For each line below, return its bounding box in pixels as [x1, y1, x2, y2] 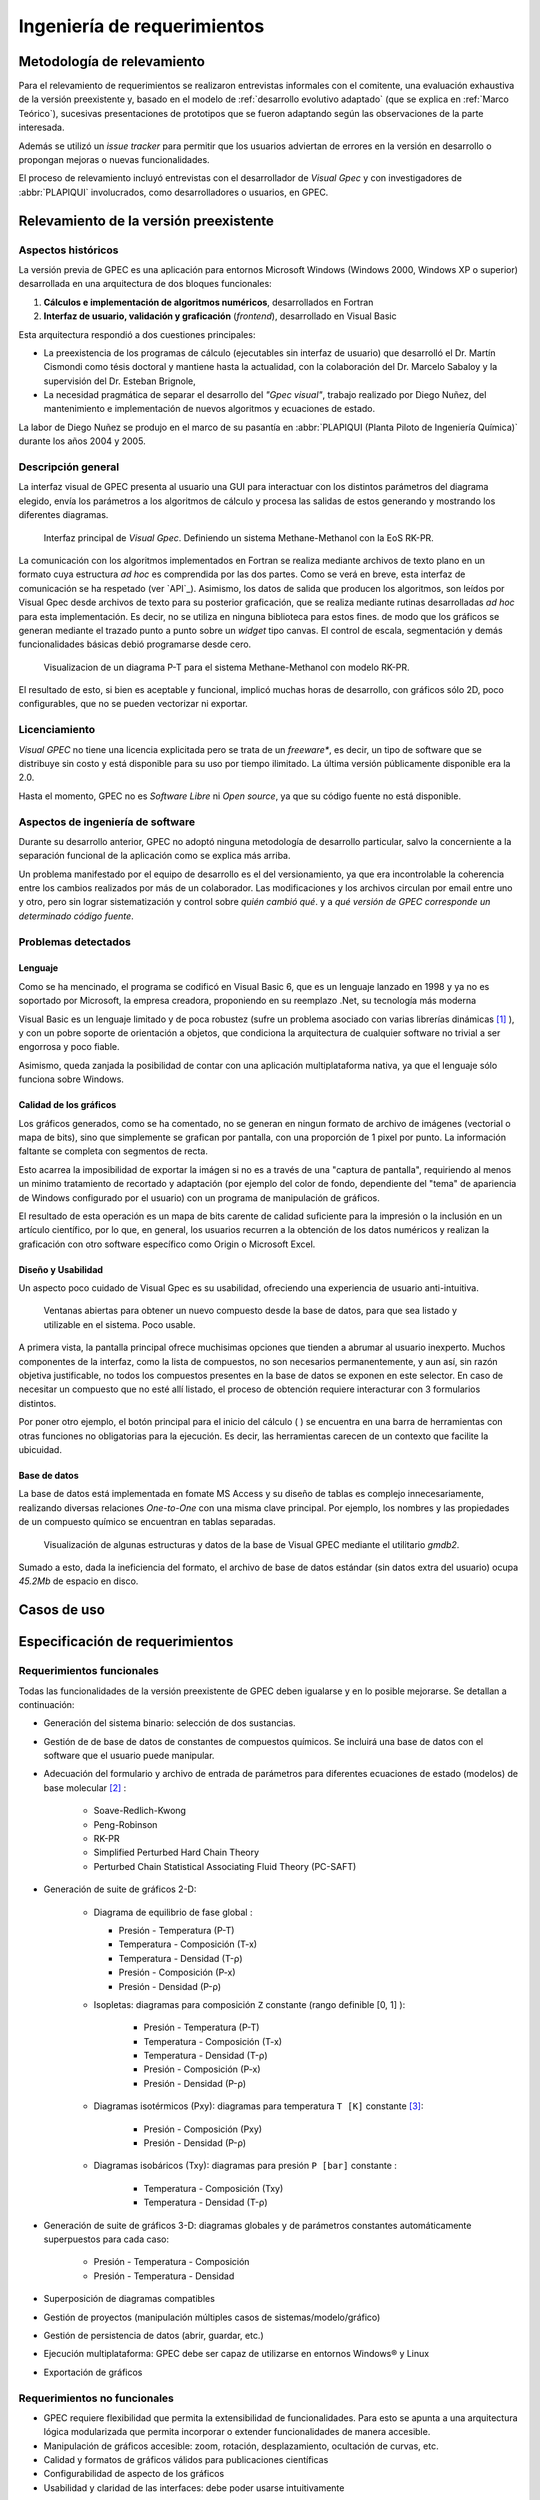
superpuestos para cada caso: [43, 2233, 170, 2245]
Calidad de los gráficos [18, 1099, 117, 1111]
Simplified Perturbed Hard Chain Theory [93, 1846, 260, 1859]
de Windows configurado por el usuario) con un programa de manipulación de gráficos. [18, 1191, 380, 1204]
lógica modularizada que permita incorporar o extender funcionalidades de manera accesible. [43, 2426, 431, 2438]
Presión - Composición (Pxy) [143, 2123, 263, 2135]
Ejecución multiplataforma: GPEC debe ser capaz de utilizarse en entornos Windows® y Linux [43, 2348, 430, 2360]
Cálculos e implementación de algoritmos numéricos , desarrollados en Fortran [43, 296, 374, 308]
